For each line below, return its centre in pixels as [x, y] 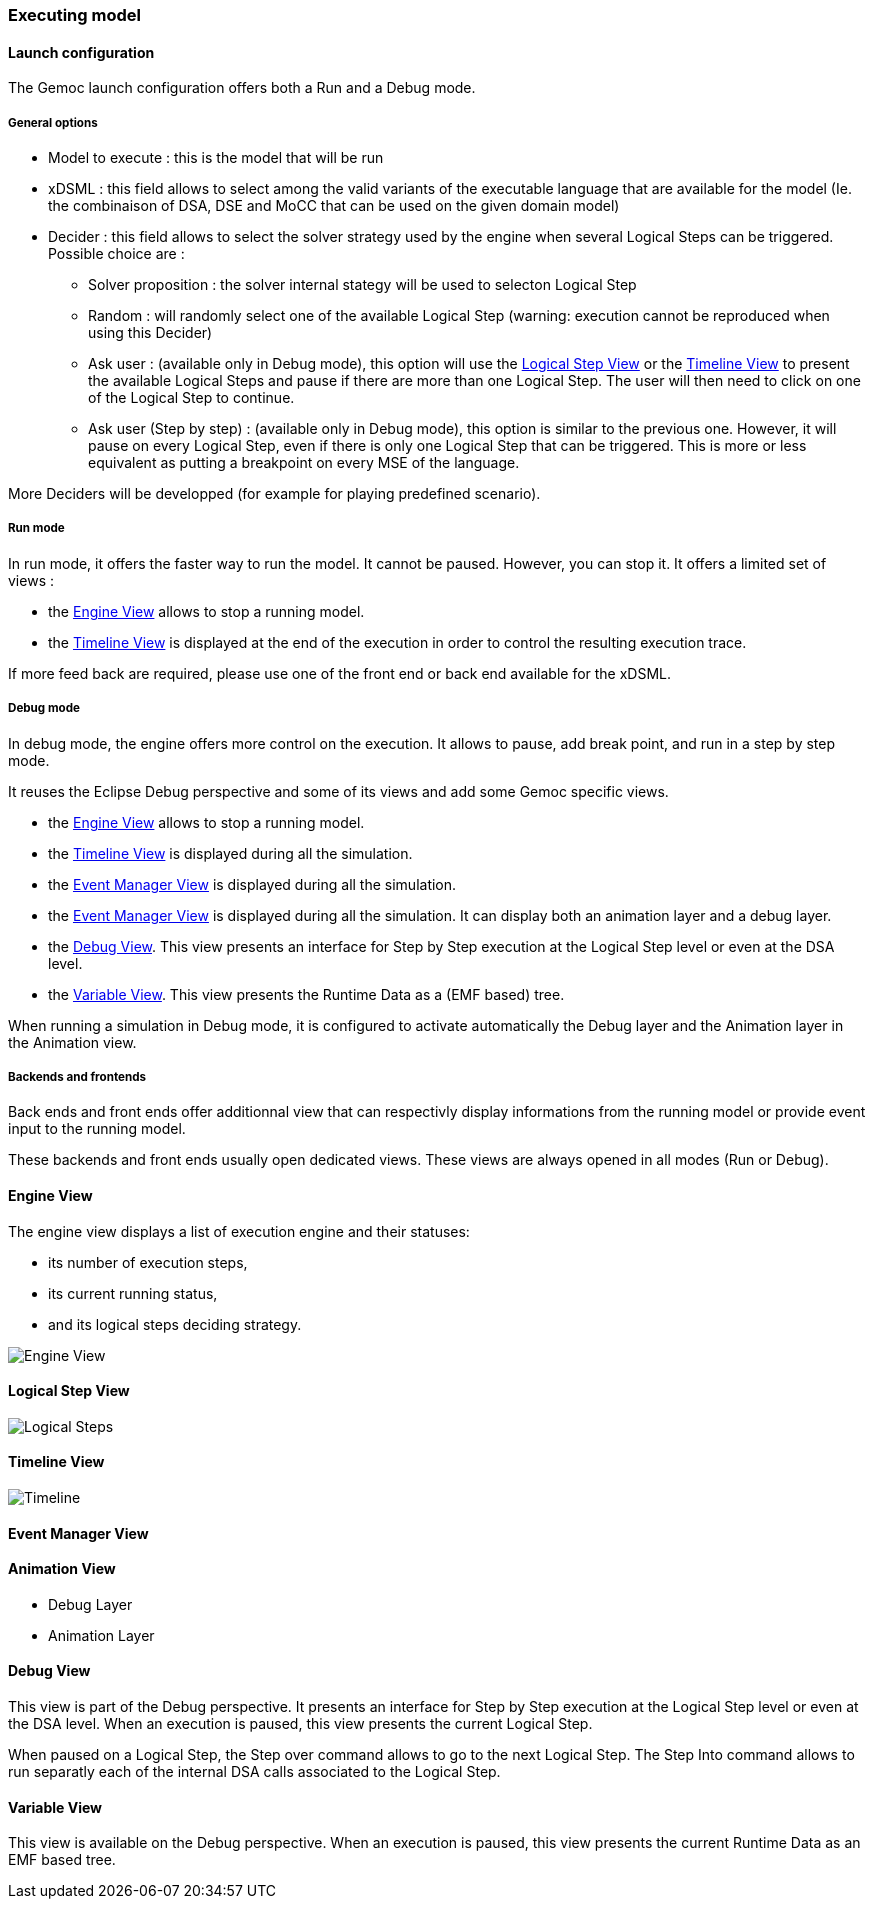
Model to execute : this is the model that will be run [216, 157]
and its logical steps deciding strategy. [175, 1324]
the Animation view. [72, 1042]
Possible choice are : [116, 253]
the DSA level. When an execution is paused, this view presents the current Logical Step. [300, 1724]
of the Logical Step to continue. [191, 397]
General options [53, 122]
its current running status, [133, 1293]
